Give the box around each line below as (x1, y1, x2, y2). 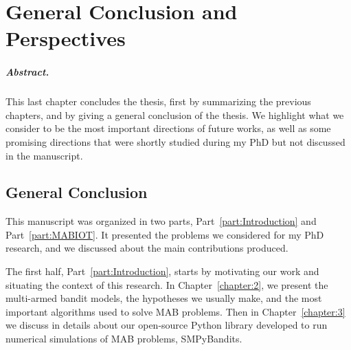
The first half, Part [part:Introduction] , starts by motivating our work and (5, 264, 319, 278)
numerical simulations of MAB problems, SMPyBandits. (5, 331, 242, 346)
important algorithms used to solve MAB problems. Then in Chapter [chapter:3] (5, 304, 346, 318)
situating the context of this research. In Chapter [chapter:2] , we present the (5, 277, 328, 292)
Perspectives (5, 24, 126, 52)
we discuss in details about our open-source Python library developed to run (5, 318, 328, 332)
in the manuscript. (5, 148, 83, 162)
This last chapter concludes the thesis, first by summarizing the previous (5, 94, 311, 109)
